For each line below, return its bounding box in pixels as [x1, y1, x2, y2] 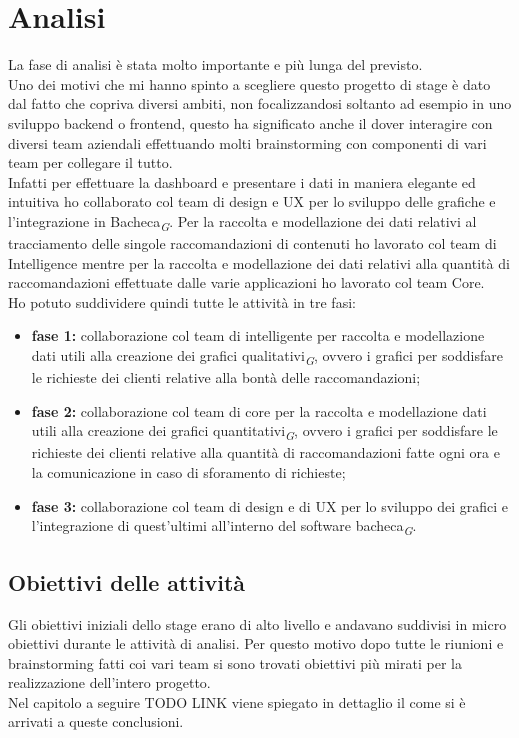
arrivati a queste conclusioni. [8, 711, 184, 732]
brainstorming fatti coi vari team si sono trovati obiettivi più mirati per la [8, 652, 462, 673]
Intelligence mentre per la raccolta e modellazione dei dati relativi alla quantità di [8, 252, 510, 273]
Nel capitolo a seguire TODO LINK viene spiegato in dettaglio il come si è [8, 691, 466, 712]
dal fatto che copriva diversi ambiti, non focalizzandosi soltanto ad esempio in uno [8, 93, 512, 114]
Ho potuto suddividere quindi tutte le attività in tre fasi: [8, 291, 356, 312]
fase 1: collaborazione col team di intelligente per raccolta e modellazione [31, 325, 485, 346]
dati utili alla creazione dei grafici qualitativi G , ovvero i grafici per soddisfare [31, 344, 503, 368]
